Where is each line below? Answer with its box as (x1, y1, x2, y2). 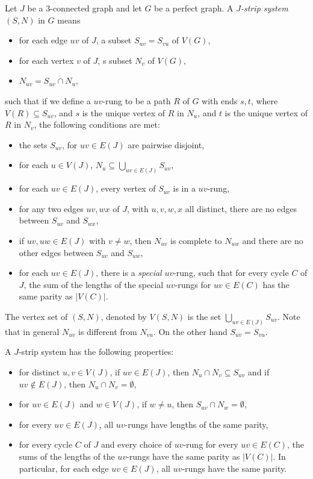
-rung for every (183, 438, 238, 451)
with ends (202, 94, 238, 107)
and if (247, 366, 270, 378)
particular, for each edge (19, 462, 109, 474)
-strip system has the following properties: (18, 345, 174, 358)
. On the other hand (153, 325, 228, 337)
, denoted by (101, 310, 147, 322)
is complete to (170, 234, 222, 246)
